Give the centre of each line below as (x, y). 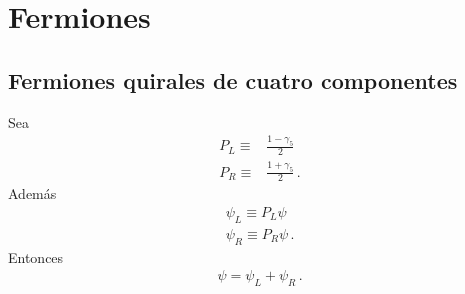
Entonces (36, 256)
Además (32, 193)
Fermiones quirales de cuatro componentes (233, 79)
